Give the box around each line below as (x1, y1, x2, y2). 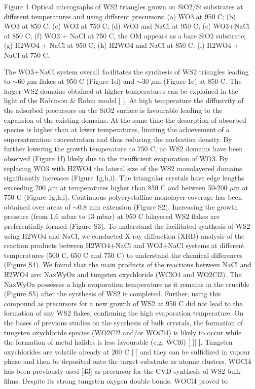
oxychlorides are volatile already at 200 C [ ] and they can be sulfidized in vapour (4, 346, 251, 356)
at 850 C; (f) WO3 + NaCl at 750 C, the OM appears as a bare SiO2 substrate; (4, 30, 246, 40)
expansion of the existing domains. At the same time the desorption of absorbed (4, 114, 246, 125)
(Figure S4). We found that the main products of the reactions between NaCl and (4, 259, 252, 270)
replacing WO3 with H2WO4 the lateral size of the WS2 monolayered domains (4, 163, 242, 173)
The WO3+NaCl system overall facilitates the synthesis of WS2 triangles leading (4, 66, 249, 76)
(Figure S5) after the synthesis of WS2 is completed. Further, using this (4, 288, 221, 299)
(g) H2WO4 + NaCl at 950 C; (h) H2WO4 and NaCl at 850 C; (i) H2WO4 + (4, 40, 239, 50)
